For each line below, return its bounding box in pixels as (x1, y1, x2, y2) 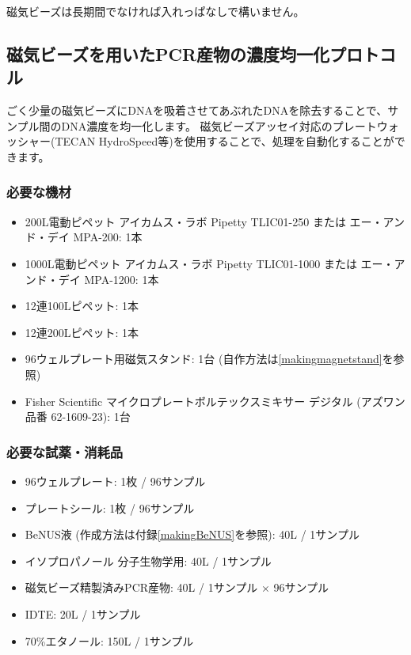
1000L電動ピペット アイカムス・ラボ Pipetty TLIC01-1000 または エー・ (25, 255, 394, 271)
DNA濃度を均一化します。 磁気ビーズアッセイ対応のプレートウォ (61, 117, 399, 134)
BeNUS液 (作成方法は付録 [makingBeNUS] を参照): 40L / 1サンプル (25, 526, 360, 543)
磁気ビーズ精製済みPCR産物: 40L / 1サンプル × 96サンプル (25, 579, 329, 596)
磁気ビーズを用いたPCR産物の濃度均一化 (6, 41, 330, 66)
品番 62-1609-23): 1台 (25, 408, 131, 425)
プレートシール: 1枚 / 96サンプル (25, 499, 195, 516)
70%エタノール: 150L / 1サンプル (25, 632, 194, 649)
